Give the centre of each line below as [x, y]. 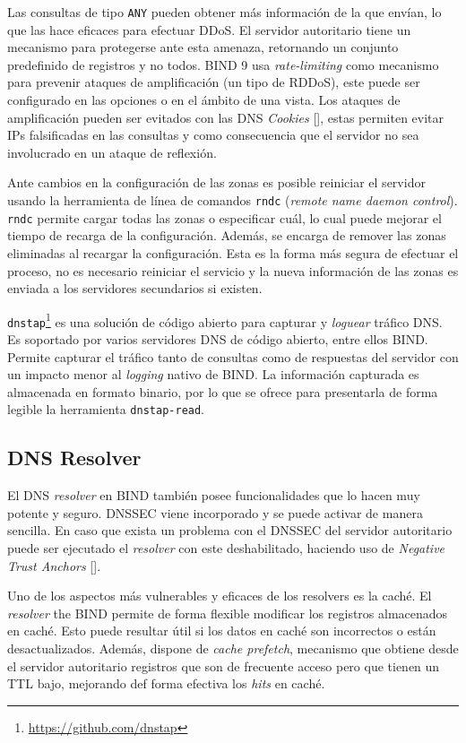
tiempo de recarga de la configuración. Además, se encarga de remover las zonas [227, 235]
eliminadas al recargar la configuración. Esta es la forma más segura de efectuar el [233, 252]
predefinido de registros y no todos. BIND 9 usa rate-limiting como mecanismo [223, 64]
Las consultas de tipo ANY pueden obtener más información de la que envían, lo [224, 12]
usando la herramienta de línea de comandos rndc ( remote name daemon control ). [233, 200]
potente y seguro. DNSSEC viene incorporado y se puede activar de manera [215, 512]
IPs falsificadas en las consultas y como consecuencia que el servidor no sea [213, 135]
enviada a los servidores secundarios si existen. [135, 288]
